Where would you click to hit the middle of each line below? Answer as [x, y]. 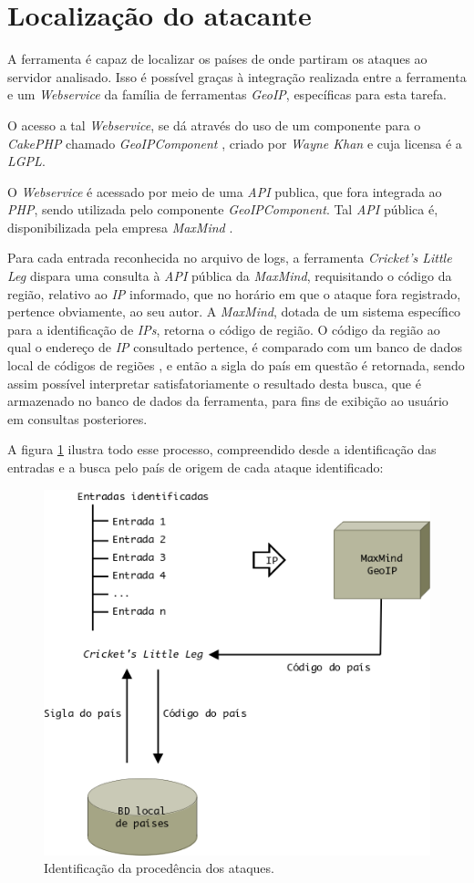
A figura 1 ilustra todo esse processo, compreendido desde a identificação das [222, 449]
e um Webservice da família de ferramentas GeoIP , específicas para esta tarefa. [227, 94]
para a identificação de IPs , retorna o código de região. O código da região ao [224, 329]
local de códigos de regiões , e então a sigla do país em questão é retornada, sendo [236, 365]
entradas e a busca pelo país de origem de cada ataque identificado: [196, 467]
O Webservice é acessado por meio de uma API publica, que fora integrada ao [225, 191]
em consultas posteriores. [77, 418]
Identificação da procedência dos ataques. [159, 868]
